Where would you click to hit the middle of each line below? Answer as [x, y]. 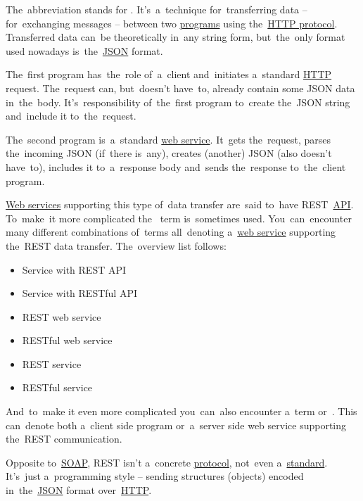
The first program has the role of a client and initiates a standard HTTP [169, 74]
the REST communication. [64, 439]
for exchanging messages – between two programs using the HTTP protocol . [172, 23]
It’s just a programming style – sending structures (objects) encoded [155, 476]
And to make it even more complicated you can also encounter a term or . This [181, 411]
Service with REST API [74, 269]
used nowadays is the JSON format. [84, 50]
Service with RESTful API [79, 293]
